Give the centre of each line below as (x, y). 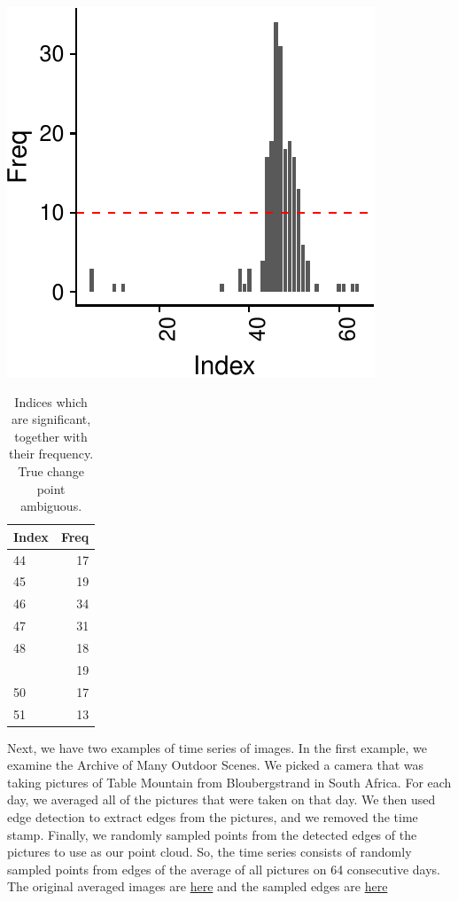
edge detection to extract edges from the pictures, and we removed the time (213, 816)
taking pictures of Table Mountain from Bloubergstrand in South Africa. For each (229, 782)
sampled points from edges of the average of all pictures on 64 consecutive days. (224, 869)
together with (51, 436)
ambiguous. (51, 506)
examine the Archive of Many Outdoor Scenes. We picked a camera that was (216, 765)
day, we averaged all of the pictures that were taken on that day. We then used (221, 799)
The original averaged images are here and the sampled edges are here (198, 886)
